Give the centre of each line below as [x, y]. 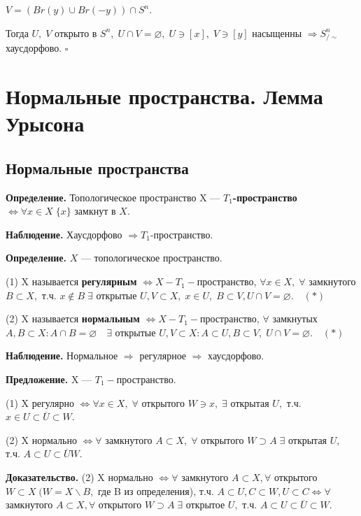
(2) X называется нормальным [73, 318]
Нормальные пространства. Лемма [164, 96]
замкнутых [295, 318]
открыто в [76, 33]
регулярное [163, 356]
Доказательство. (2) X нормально [79, 477]
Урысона [45, 123]
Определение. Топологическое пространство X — [113, 197]
